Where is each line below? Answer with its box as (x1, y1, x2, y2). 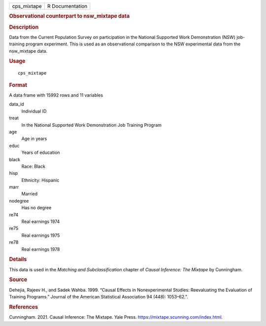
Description (9, 24, 39, 31)
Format (9, 81, 27, 88)
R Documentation (47, 3, 88, 9)
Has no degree (21, 205, 52, 211)
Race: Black (21, 163, 46, 169)
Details (9, 256, 27, 263)
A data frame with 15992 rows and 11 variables (9, 92, 103, 98)
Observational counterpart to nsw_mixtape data (9, 13, 130, 20)
